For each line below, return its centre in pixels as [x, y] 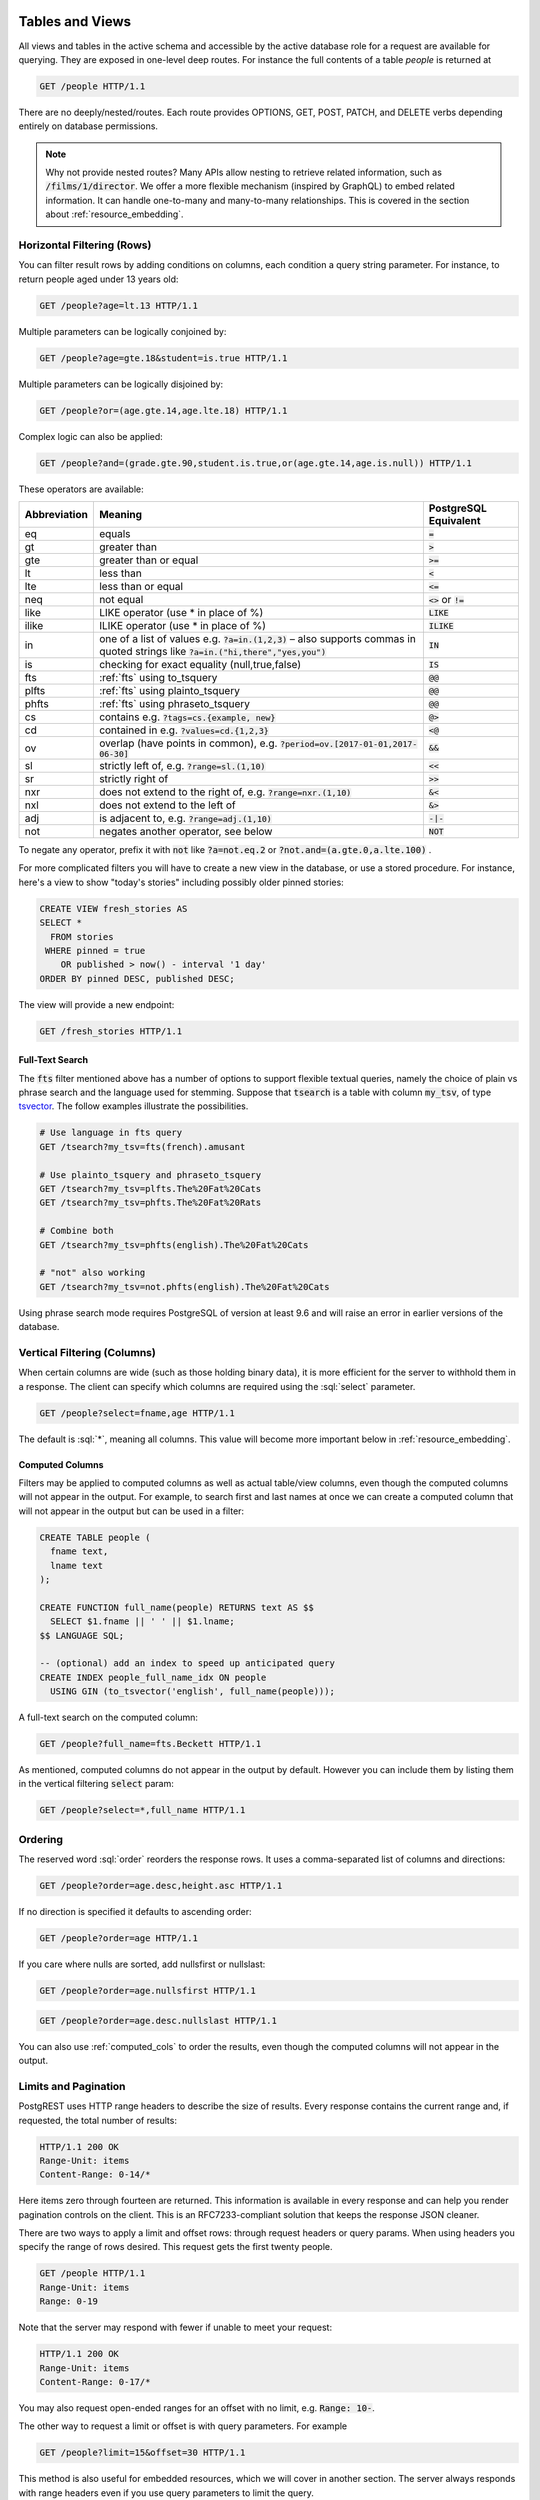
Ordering [41, 1839]
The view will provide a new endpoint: [96, 1004]
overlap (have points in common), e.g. [188, 743]
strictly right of [133, 779]
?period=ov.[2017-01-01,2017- [349, 744]
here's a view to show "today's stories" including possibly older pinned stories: [181, 882]
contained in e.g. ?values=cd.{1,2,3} [183, 730]
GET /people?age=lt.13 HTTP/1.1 [119, 305]
